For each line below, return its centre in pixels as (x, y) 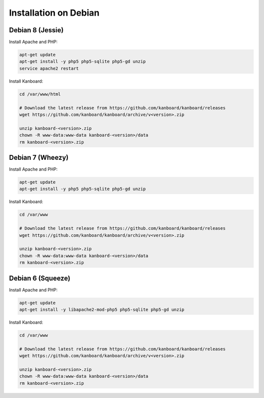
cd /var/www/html (40, 94)
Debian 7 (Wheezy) (39, 157)
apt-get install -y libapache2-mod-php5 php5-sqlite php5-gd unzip (102, 310)
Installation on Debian (54, 13)
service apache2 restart (49, 68)
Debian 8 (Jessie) (36, 30)
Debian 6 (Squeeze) (40, 278)
